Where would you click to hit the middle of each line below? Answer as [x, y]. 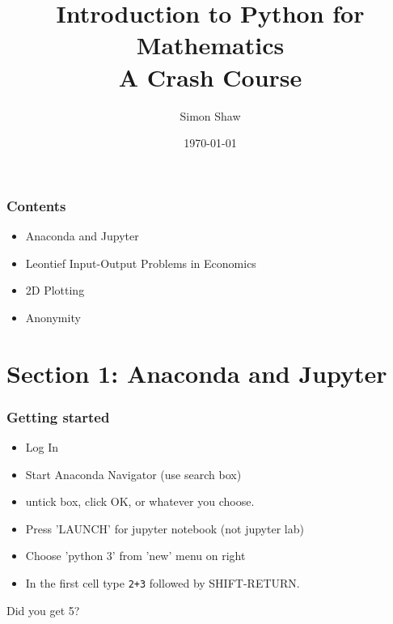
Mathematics [210, 45]
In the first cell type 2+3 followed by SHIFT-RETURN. [163, 582]
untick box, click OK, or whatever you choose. [140, 501]
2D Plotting [55, 290]
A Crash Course [210, 76]
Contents [36, 205]
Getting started [58, 416]
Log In [42, 446]
